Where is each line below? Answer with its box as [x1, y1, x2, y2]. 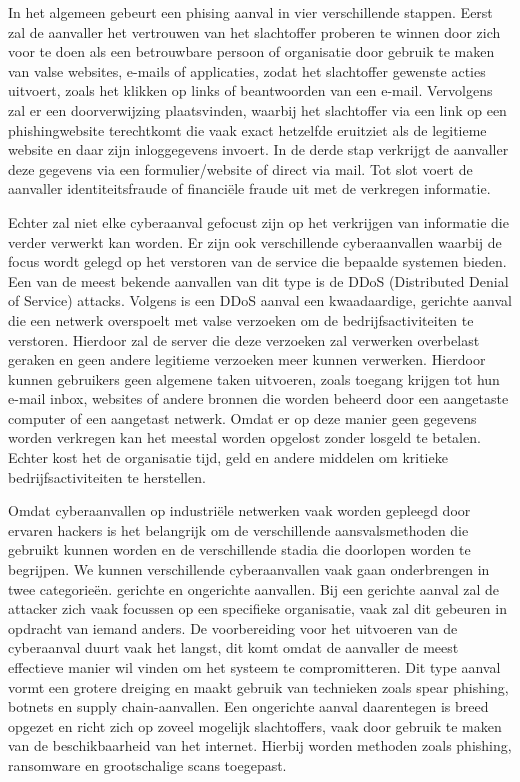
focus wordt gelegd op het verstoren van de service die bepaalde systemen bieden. [8, 251, 507, 272]
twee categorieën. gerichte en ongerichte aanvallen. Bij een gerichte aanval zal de [8, 578, 500, 599]
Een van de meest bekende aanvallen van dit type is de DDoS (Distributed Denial [8, 270, 509, 291]
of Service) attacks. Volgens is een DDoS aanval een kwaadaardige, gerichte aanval [8, 290, 512, 311]
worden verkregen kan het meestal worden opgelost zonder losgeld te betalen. [8, 427, 481, 448]
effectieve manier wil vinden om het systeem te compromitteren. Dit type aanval [8, 657, 501, 677]
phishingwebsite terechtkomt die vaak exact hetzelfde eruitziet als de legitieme [8, 119, 487, 140]
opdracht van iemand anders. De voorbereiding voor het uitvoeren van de [8, 617, 458, 638]
